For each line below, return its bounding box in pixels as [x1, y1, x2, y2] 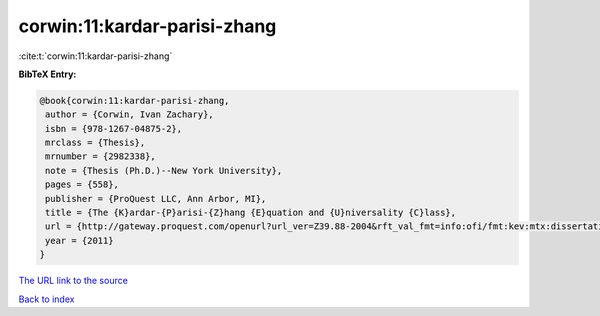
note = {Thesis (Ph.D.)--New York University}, [45, 165, 283, 176]
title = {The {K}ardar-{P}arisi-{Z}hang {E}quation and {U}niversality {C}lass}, [45, 207, 457, 219]
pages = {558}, [45, 179, 120, 190]
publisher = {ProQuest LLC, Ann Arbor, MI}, [45, 193, 267, 204]
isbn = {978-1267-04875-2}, [45, 123, 183, 134]
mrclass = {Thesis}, [45, 137, 146, 149]
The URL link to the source [18, 275, 129, 287]
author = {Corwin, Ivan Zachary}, [45, 109, 214, 120]
